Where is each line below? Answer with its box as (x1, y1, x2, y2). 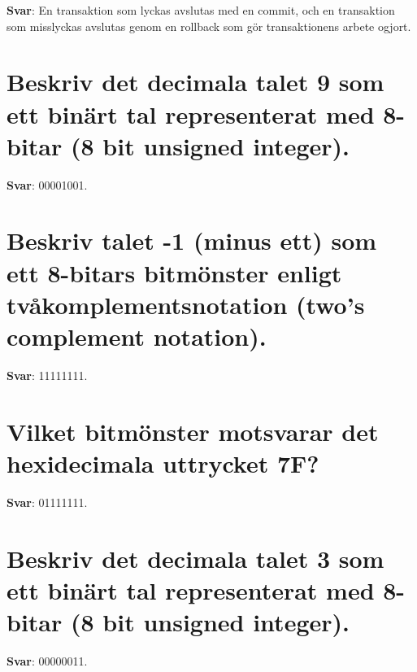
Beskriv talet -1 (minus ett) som (7, 224, 377, 257)
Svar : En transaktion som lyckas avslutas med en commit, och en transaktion (7, 2, 395, 18)
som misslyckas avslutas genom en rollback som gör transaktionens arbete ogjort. (7, 17, 411, 34)
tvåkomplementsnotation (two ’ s (7, 287, 365, 321)
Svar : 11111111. (7, 366, 88, 383)
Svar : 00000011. (7, 652, 88, 669)
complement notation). (7, 320, 267, 353)
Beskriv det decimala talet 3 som (7, 541, 384, 574)
